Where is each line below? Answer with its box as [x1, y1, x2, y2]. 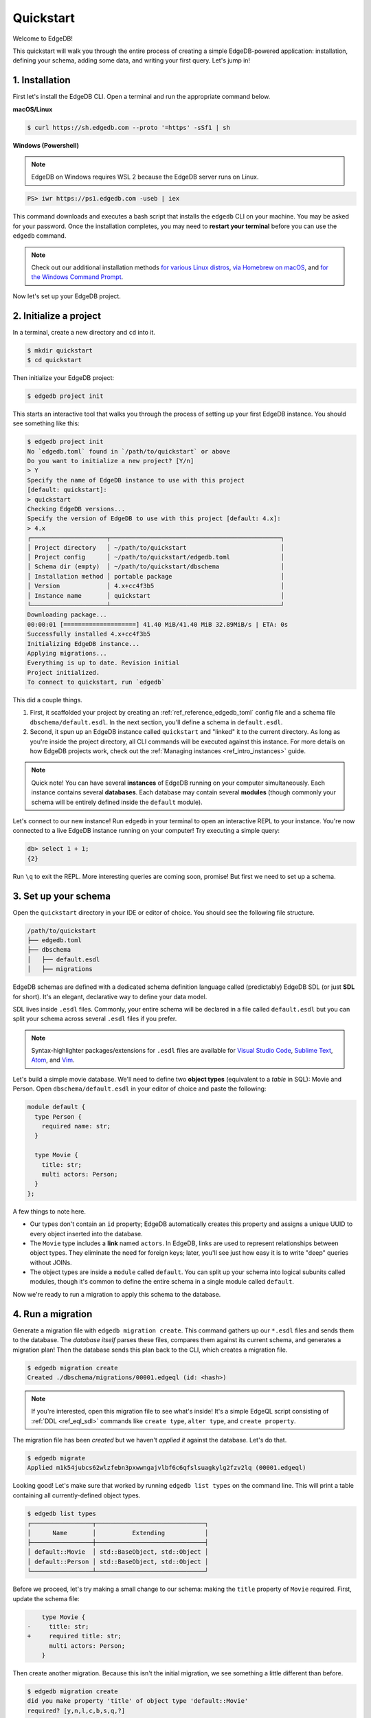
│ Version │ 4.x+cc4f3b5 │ [27, 582, 285, 590]
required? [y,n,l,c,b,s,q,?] [27, 1706, 126, 1715]
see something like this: [12, 419, 80, 427]
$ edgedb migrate [27, 1454, 86, 1462]
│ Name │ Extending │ [27, 1529, 209, 1537]
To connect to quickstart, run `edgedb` [27, 678, 165, 687]
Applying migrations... [27, 649, 108, 657]
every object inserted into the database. [30, 1229, 144, 1238]
